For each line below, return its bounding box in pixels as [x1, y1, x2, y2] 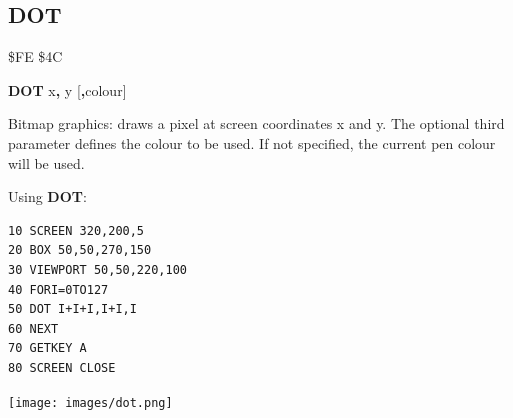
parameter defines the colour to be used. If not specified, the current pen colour [8, 132, 496, 153]
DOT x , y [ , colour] [8, 79, 127, 100]
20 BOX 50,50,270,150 [8, 243, 152, 258]
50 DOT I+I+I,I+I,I [8, 302, 137, 317]
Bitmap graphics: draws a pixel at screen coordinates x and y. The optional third [8, 113, 505, 134]
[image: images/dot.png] [8, 395, 173, 410]
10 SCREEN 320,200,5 [8, 223, 145, 238]
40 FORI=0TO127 [8, 282, 109, 297]
